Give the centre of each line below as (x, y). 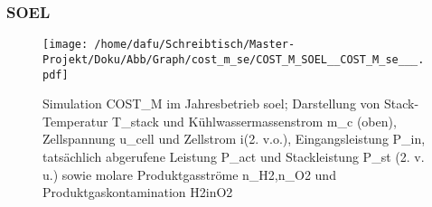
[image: (66, 45)
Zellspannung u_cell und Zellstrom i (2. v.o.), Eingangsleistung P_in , (234, 139)
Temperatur (75, 121)
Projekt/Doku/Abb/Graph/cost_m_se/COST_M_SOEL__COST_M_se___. (234, 59)
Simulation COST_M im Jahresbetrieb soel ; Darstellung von (211, 103)
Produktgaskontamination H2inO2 (138, 192)
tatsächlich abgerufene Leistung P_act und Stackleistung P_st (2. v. (234, 156)
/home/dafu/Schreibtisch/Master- (195, 45)
